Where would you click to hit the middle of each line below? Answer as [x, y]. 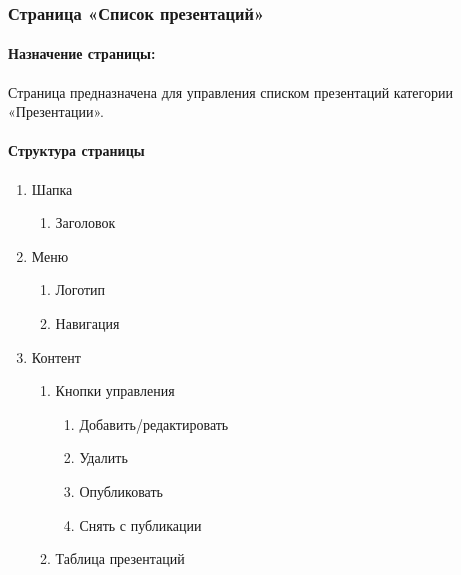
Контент [56, 356]
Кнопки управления [115, 390]
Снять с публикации [140, 524]
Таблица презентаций [120, 558]
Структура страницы [76, 150]
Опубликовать [121, 490]
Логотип [80, 289]
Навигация [87, 323]
